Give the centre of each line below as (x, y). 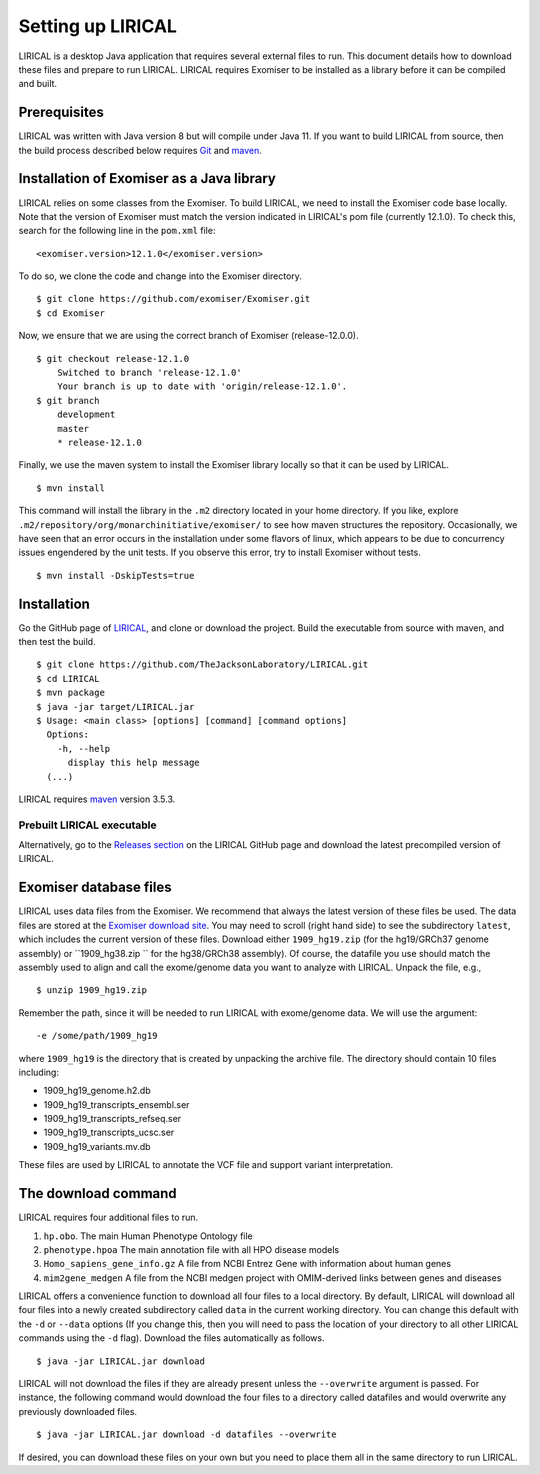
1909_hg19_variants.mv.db (97, 1146)
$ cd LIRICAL (68, 678)
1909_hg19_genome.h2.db (97, 1091)
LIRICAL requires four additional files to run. (108, 1217)
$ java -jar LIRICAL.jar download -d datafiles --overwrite (186, 1434)
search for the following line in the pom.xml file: (117, 231)
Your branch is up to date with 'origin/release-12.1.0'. (202, 386)
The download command (97, 1193)
